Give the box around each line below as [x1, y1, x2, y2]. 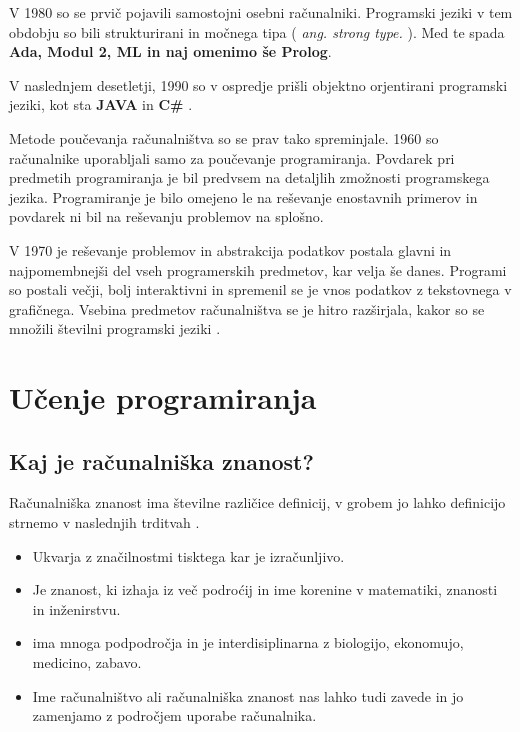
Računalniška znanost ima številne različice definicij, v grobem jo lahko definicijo [9, 492, 506, 513]
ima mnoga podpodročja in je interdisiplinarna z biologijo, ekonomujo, [32, 632, 464, 653]
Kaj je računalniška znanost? [9, 445, 314, 476]
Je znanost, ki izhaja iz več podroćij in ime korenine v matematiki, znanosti [32, 579, 498, 600]
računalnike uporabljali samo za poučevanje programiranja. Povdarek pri [9, 147, 455, 168]
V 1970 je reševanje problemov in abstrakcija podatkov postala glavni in [9, 239, 452, 260]
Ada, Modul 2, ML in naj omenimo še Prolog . [9, 41, 332, 62]
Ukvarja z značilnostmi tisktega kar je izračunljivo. [32, 545, 345, 566]
